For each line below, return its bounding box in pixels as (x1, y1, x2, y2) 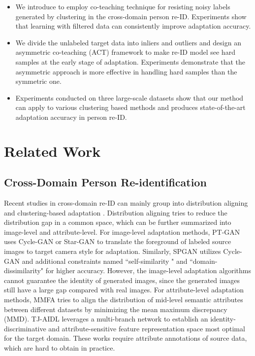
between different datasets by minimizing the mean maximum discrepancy (4, 304, 227, 314)
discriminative (4, 323, 46, 333)
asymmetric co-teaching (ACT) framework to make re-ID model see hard (15, 47, 235, 57)
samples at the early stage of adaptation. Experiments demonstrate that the (15, 56, 245, 67)
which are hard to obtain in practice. (4, 343, 115, 353)
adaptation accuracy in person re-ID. (15, 111, 127, 122)
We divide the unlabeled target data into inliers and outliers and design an (15, 37, 241, 47)
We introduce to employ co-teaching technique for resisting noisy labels (15, 1, 230, 11)
